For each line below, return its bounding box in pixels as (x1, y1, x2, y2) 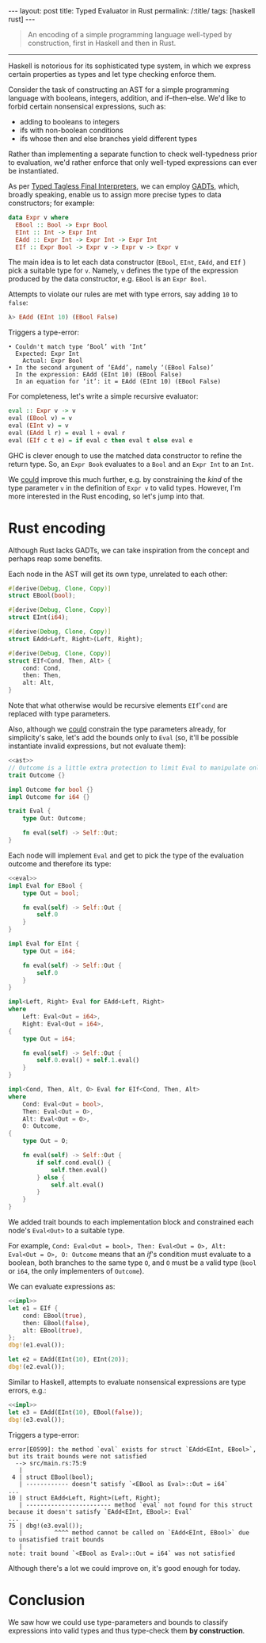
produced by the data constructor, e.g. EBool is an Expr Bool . (8, 274, 207, 284)
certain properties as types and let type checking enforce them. (8, 70, 216, 78)
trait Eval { (8, 807, 51, 816)
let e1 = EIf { (8, 1304, 59, 1312)
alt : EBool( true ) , (22, 1326, 83, 1335)
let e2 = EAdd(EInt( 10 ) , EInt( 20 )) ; (8, 1355, 129, 1364)
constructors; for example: (8, 198, 95, 208)
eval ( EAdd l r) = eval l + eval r (8, 429, 126, 437)
